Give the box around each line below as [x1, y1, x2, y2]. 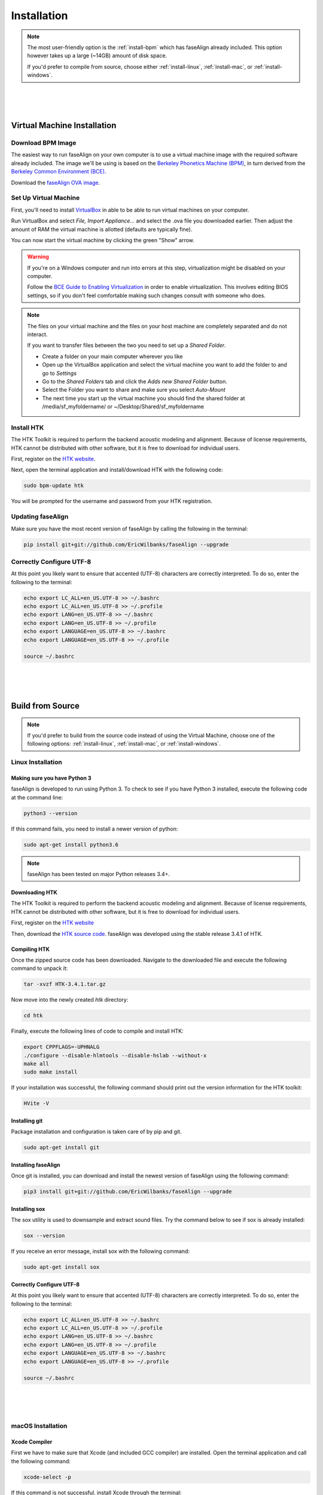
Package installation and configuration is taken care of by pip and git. [11, 1128, 182, 1136]
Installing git [11, 1117, 43, 1124]
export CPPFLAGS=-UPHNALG [23, 1044, 100, 1051]
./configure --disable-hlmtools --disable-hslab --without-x [23, 1052, 207, 1058]
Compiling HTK [11, 945, 50, 953]
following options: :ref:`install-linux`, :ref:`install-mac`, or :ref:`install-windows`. [27, 740, 221, 747]
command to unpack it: [11, 965, 68, 972]
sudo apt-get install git [23, 1144, 100, 1151]
